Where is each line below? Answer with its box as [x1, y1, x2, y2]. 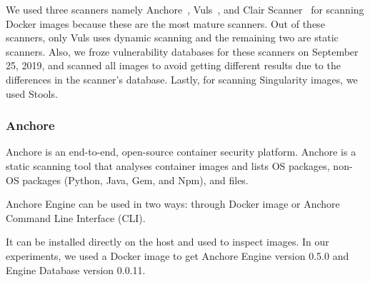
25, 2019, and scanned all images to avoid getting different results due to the [6, 58, 341, 73]
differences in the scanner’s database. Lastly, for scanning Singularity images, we [6, 71, 358, 86]
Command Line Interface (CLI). [6, 210, 146, 225]
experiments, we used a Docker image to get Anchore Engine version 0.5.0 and [6, 248, 349, 263]
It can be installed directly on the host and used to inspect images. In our [6, 234, 329, 249]
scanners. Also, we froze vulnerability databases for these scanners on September [6, 44, 359, 59]
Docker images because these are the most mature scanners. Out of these [6, 16, 325, 31]
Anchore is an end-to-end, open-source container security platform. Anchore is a [6, 144, 356, 159]
